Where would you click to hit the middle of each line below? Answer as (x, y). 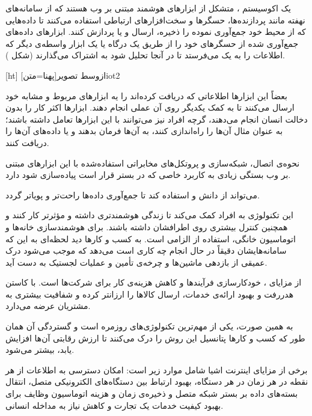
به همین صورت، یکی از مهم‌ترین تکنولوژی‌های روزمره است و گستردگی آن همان (149, 326)
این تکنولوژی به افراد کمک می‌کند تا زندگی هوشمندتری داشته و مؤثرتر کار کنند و (149, 215)
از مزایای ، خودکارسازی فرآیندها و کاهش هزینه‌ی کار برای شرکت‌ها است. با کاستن (154, 282)
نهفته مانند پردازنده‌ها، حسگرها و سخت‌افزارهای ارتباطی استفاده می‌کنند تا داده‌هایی (155, 20)
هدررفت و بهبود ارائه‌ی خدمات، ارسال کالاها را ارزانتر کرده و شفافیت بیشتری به (150, 294)
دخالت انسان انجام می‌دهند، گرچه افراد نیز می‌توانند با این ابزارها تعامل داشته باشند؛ (157, 119)
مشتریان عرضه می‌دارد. (48, 306)
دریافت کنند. (27, 142)
